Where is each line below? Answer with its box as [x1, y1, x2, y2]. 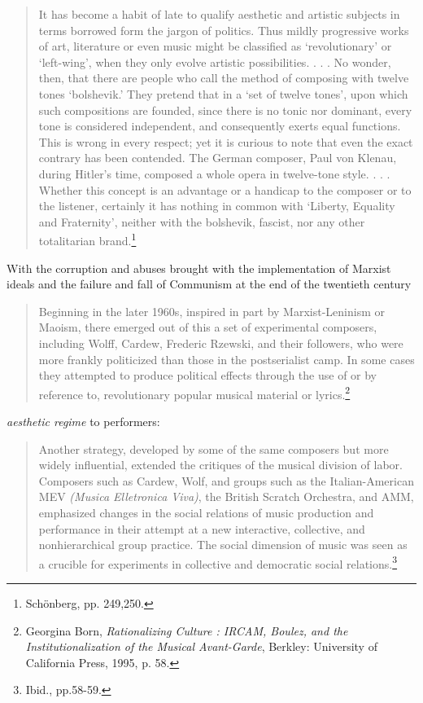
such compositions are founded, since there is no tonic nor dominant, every [38, 101, 412, 118]
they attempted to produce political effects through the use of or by [38, 367, 377, 384]
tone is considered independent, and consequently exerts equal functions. [38, 117, 401, 134]
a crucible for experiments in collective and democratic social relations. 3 [38, 552, 398, 572]
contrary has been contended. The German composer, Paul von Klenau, [38, 149, 397, 166]
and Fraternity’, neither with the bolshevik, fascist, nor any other [38, 213, 365, 230]
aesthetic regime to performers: [7, 412, 160, 429]
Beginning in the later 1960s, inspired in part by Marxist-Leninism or [38, 302, 386, 319]
